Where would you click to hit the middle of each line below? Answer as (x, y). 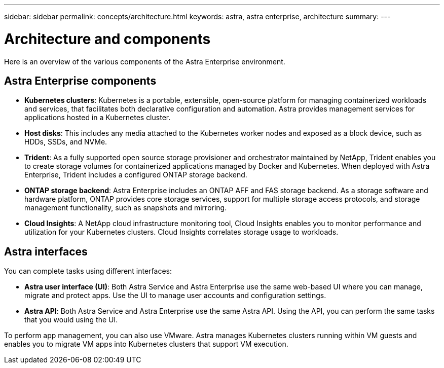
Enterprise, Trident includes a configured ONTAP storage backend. (136, 175)
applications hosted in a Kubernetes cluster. (98, 118)
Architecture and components (107, 39)
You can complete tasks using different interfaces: (88, 271)
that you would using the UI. (71, 320)
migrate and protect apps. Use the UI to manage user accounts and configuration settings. (175, 296)
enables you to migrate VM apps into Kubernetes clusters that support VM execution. (146, 344)
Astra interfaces (46, 251)
